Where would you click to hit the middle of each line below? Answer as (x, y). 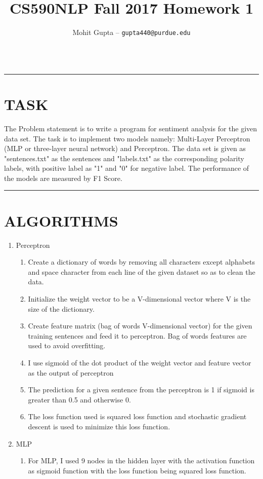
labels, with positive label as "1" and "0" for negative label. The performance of (127, 168)
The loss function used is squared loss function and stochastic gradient (137, 416)
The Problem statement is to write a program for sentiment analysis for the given (131, 128)
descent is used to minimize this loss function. (99, 426)
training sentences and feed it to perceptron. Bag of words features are (137, 335)
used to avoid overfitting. (67, 345)
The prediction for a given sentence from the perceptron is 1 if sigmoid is (141, 390)
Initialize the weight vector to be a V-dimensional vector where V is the (139, 298)
